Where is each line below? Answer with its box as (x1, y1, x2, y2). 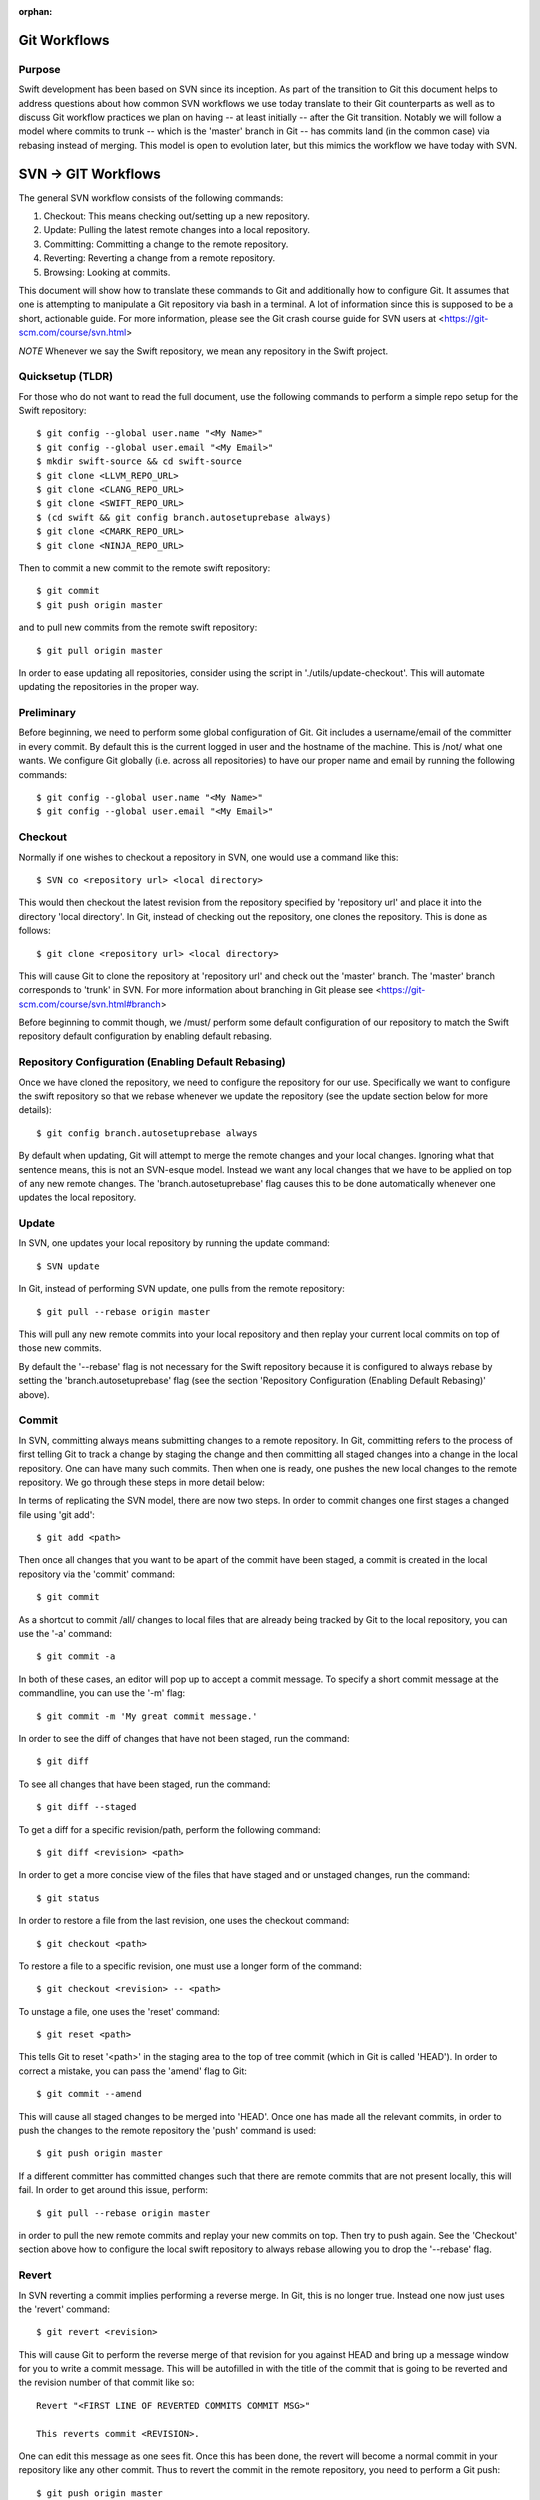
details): (18, 1104, 52, 1116)
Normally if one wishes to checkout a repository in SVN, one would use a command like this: (18, 851, 399, 863)
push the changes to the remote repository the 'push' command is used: (18, 2125, 317, 2137)
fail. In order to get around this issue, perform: (18, 2184, 209, 2196)
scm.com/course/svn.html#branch (18, 998, 162, 1010)
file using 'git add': (18, 1508, 95, 1520)
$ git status (36, 1892, 100, 1904)
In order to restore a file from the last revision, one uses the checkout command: (18, 1915, 350, 1927)
